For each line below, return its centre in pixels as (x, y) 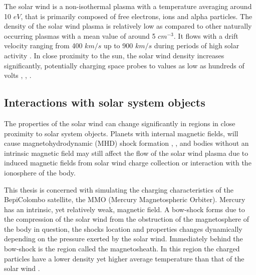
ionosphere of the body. (40, 172)
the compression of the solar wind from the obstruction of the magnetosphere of (127, 219)
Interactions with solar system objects (105, 102)
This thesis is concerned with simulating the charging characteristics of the (119, 189)
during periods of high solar (197, 45)
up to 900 (118, 45)
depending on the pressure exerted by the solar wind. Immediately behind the (123, 239)
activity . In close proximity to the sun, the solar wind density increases (114, 55)
